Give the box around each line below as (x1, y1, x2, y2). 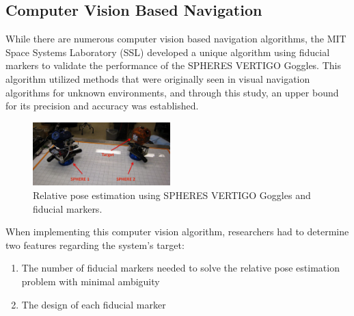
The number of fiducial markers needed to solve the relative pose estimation (21, 261, 340, 275)
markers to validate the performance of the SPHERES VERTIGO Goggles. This (5, 58, 341, 73)
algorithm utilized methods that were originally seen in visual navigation (5, 71, 310, 85)
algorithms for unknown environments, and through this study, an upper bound (5, 85, 339, 99)
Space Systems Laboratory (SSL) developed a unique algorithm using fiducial (5, 44, 330, 59)
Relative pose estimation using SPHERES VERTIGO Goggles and (33, 187, 311, 202)
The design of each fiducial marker (21, 297, 166, 311)
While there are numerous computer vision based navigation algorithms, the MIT (5, 31, 346, 46)
